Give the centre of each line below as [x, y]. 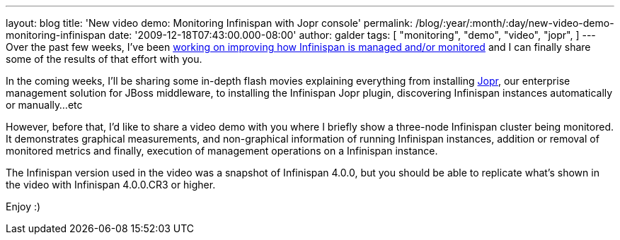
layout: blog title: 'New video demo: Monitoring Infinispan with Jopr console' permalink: [209, 23]
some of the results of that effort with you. [104, 59]
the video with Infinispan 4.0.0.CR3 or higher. [111, 185]
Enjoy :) [23, 206]
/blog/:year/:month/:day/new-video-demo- [515, 23]
